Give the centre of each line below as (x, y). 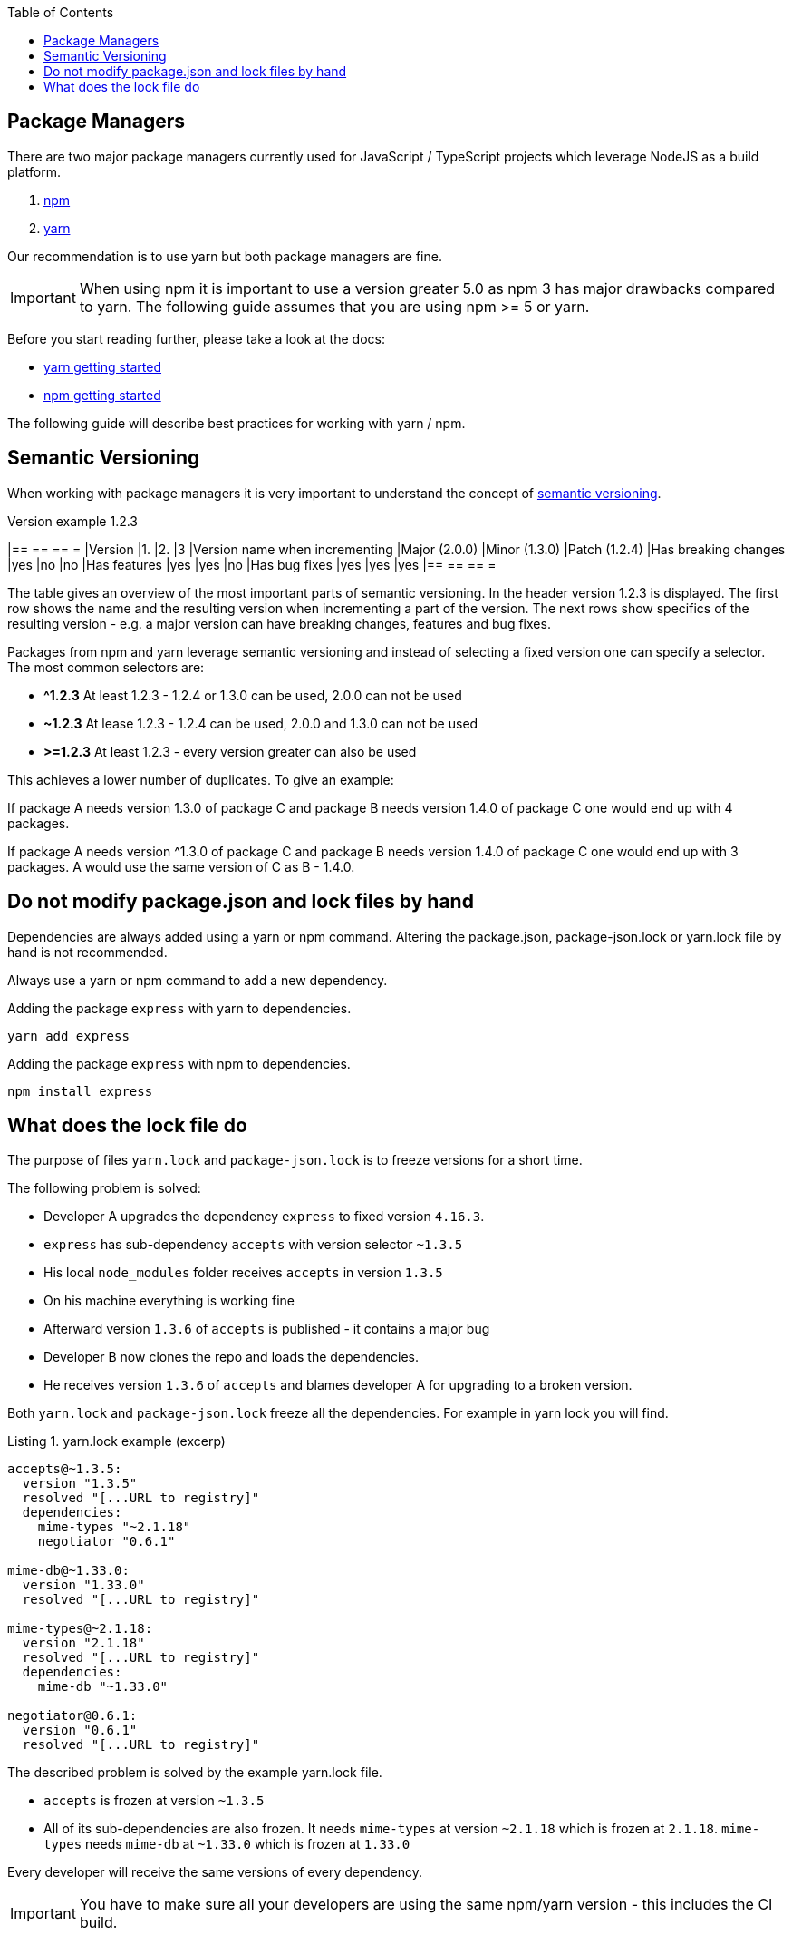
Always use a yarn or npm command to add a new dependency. (198, 980)
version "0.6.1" (80, 1730)
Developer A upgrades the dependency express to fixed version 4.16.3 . (264, 1217)
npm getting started (102, 395)
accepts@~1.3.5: (65, 1469)
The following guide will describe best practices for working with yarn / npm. (237, 423)
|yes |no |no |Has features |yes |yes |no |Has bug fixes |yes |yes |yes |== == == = (252, 564)
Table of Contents (61, 12)
